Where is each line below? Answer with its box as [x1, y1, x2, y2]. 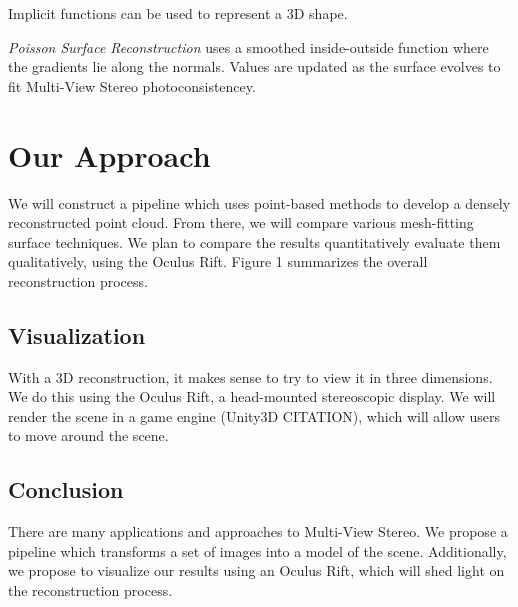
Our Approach [8, 134, 211, 175]
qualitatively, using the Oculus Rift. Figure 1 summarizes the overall [8, 251, 428, 272]
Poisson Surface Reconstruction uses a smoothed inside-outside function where [8, 36, 489, 57]
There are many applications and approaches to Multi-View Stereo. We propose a [8, 521, 508, 542]
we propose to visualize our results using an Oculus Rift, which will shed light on [8, 560, 505, 581]
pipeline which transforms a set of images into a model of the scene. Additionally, [8, 540, 507, 561]
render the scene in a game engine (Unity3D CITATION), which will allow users [8, 405, 501, 426]
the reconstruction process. [8, 580, 173, 601]
